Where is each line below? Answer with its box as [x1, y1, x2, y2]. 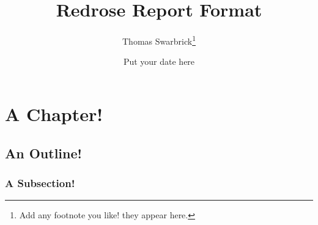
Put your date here [123, 55, 195, 68]
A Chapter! [5, 101, 103, 126]
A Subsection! [5, 175, 75, 190]
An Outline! [5, 143, 82, 162]
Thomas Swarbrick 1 [122, 33, 196, 47]
